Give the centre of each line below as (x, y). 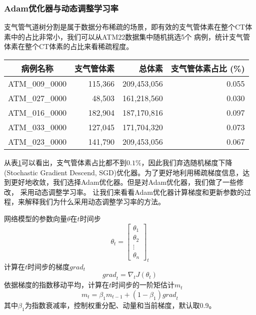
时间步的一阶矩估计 (143, 285)
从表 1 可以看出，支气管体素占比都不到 (65, 162)
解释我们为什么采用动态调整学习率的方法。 (95, 202)
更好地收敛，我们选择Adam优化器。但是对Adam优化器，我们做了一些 (124, 182)
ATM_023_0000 (37, 141)
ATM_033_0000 (37, 127)
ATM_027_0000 (37, 98)
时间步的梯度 (49, 266)
